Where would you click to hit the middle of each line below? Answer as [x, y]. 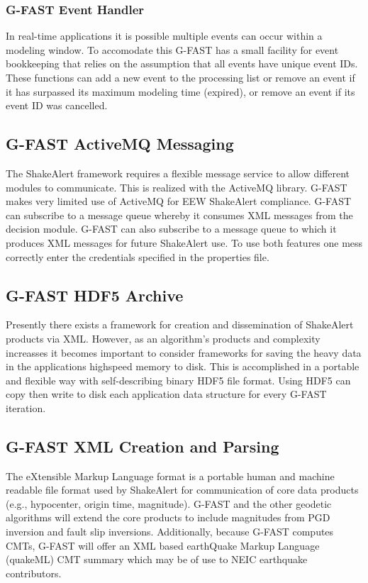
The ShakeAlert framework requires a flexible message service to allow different [178, 173]
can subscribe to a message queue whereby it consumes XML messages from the [179, 215]
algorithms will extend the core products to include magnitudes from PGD [168, 517]
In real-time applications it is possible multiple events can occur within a [164, 36]
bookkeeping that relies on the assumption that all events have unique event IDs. [182, 63]
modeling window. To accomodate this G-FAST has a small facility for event [172, 49]
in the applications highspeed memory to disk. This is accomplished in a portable [183, 366]
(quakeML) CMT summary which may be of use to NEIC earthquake [157, 559]
